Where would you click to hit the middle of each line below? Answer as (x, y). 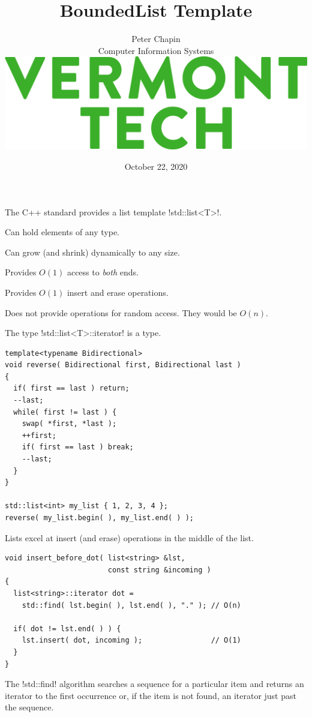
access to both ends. (103, 272)
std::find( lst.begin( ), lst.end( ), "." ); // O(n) (131, 605)
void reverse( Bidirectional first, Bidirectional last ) (123, 365)
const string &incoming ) (159, 570)
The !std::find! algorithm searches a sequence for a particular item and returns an (154, 684)
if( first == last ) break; (78, 447)
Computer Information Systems (156, 50)
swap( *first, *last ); (69, 424)
